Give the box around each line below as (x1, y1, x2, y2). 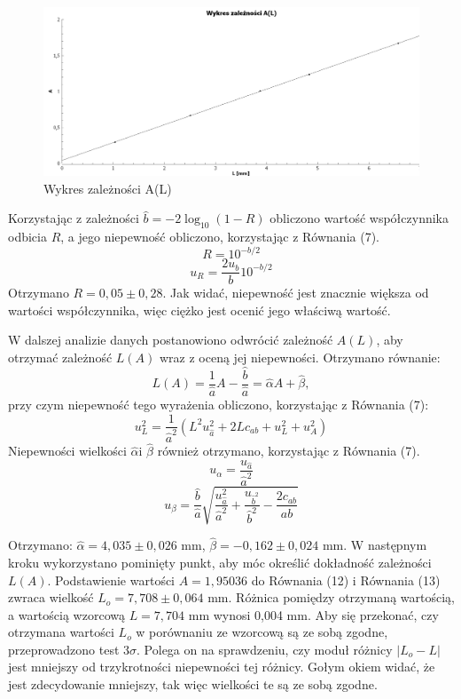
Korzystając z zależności (8, 209, 139, 227)
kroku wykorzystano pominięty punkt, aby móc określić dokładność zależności (8, 552, 432, 571)
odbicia (8, 227, 47, 246)
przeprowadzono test (8, 639, 120, 658)
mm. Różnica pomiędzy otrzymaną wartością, (207, 588, 455, 607)
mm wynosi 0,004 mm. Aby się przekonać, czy (188, 605, 439, 624)
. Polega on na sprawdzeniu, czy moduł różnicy (137, 639, 393, 658)
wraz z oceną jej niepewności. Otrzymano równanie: (159, 347, 441, 366)
